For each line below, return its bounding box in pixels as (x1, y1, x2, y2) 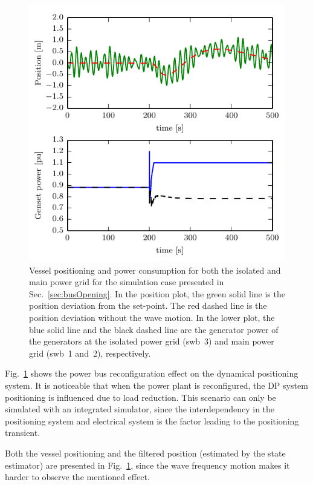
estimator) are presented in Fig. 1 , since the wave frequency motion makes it (5, 458, 290, 471)
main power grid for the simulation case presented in (29, 275, 224, 288)
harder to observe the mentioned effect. (5, 470, 150, 483)
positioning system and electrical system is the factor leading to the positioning (5, 414, 299, 427)
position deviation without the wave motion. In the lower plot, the (29, 311, 275, 323)
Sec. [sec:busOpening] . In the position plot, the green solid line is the (29, 287, 285, 300)
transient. (5, 426, 40, 439)
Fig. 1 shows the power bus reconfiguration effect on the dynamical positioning (5, 367, 298, 380)
